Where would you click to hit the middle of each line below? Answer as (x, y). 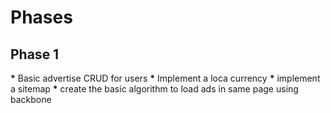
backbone (31, 99)
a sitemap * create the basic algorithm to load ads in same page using (154, 89)
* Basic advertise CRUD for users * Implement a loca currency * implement (165, 78)
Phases (41, 17)
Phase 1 (35, 54)
